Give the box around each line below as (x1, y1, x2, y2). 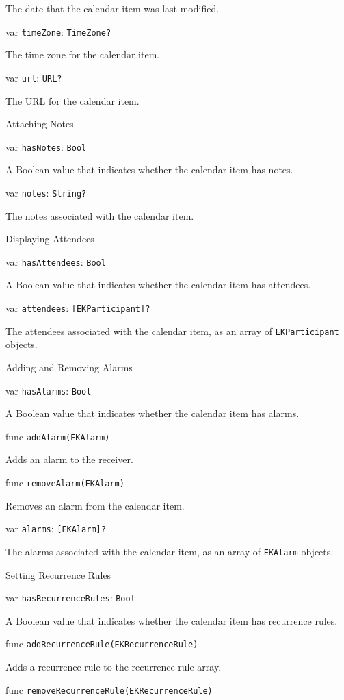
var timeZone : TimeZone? (5, 24, 111, 38)
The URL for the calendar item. (5, 93, 140, 108)
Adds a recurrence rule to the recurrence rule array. (5, 660, 222, 674)
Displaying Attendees (5, 232, 94, 246)
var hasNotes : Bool (5, 139, 87, 153)
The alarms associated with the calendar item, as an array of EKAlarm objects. (5, 544, 334, 558)
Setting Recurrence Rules (5, 567, 111, 582)
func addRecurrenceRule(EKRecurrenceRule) (5, 636, 198, 651)
